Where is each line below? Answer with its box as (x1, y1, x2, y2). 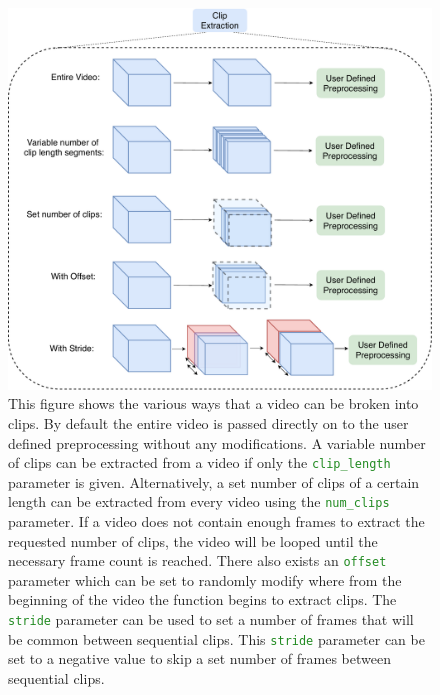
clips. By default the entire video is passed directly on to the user (8, 412, 409, 433)
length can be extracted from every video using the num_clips (8, 491, 390, 512)
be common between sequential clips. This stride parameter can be (8, 628, 425, 649)
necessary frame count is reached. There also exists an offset (8, 550, 387, 571)
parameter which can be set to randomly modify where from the (8, 569, 402, 590)
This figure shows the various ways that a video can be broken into (8, 393, 419, 414)
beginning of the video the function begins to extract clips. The (8, 589, 397, 610)
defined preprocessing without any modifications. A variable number (8, 432, 426, 453)
